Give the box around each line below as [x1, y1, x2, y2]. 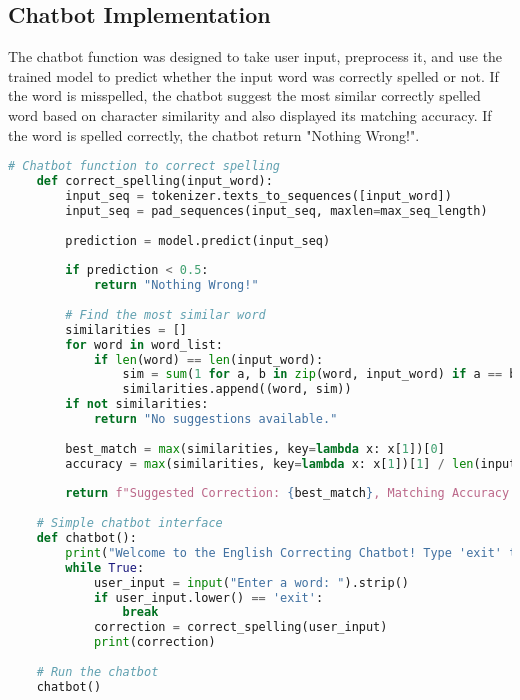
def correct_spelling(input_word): [36, 174, 273, 189]
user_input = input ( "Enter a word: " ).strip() [93, 575, 409, 590]
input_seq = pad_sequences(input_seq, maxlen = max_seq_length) [65, 203, 488, 218]
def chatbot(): [36, 531, 137, 546]
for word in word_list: [65, 337, 223, 352]
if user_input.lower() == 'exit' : [93, 590, 324, 605]
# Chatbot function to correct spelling [8, 159, 281, 174]
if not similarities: [65, 397, 209, 412]
